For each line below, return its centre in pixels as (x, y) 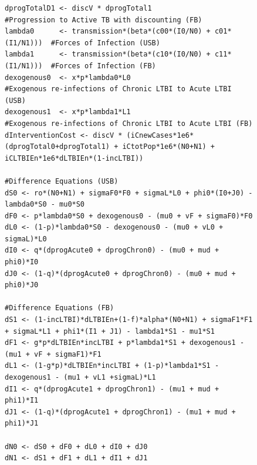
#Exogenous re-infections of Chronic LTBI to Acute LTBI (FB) (129, 123)
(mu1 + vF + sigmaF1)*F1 (53, 354)
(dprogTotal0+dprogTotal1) (57, 147)
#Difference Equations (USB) (62, 181)
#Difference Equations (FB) (60, 308)
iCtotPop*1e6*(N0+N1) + (168, 147)
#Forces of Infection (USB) (105, 43)
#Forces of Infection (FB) (103, 66)
